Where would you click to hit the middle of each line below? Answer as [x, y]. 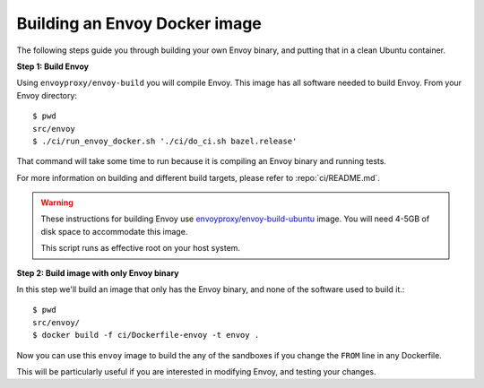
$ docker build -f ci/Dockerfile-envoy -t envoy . [146, 335]
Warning [57, 203]
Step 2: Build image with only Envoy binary [98, 272]
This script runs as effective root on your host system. [141, 248]
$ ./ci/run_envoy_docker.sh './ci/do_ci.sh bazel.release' [165, 141]
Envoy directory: [47, 95]
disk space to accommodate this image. [114, 231]
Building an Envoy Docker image [139, 23]
